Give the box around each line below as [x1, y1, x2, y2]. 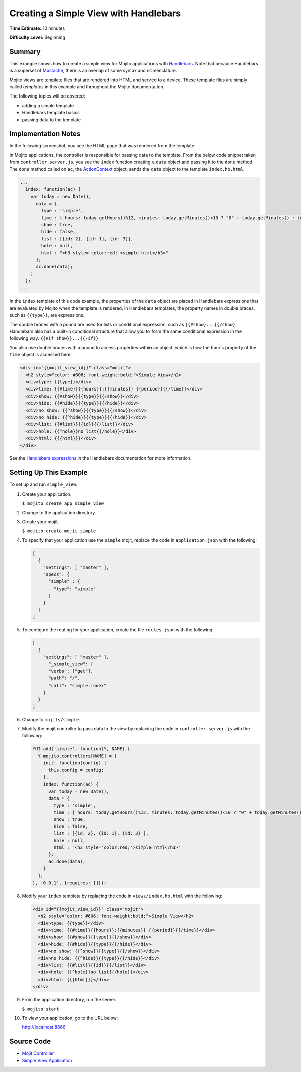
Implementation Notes [9, 130, 81, 138]
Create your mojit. [22, 518, 59, 525]
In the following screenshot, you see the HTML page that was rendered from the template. [9, 143, 196, 149]
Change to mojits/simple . [22, 716, 80, 722]
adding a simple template [22, 102, 74, 108]
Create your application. [22, 491, 72, 497]
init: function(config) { [43, 760, 107, 766]
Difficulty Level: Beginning [9, 34, 65, 40]
